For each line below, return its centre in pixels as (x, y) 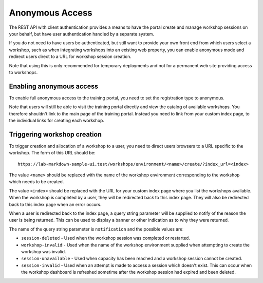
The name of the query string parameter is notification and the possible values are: (96, 229)
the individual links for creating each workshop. (57, 120)
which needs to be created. (37, 182)
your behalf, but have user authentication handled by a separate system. (82, 34)
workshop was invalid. (44, 251)
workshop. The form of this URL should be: (52, 153)
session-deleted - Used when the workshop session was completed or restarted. (105, 238)
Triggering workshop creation (55, 134)
